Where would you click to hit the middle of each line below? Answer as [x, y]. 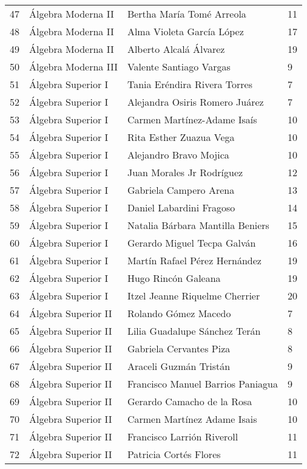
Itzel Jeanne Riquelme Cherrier [194, 296]
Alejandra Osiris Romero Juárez [195, 102]
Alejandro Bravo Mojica [178, 155]
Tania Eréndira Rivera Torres [190, 84]
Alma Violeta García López [185, 31]
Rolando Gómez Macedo [179, 313]
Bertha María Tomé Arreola [187, 14]
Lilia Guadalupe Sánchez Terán [194, 331]
